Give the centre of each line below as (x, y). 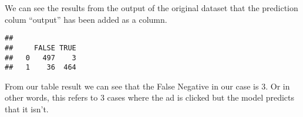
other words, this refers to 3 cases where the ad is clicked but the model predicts (150, 97)
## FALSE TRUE (41, 48)
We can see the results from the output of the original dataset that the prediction (151, 8)
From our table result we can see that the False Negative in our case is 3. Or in (147, 86)
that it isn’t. (27, 109)
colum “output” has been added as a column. (86, 19)
